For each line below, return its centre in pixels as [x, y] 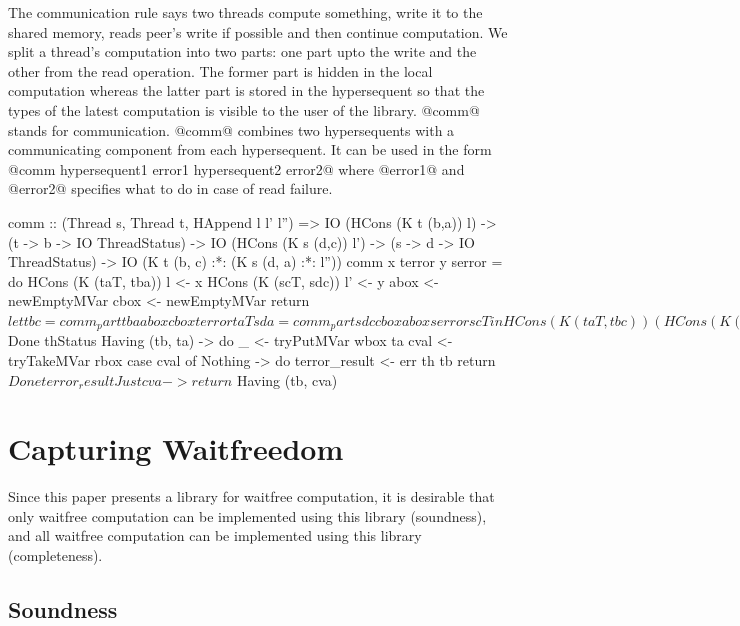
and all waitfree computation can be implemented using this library [215, 535]
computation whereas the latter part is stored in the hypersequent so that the [246, 90]
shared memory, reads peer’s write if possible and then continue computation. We [258, 31]
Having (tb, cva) [287, 379]
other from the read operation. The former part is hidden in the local [220, 70]
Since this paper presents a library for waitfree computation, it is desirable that [251, 496]
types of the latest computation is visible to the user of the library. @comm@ [244, 109]
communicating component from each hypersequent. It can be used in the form [250, 149]
